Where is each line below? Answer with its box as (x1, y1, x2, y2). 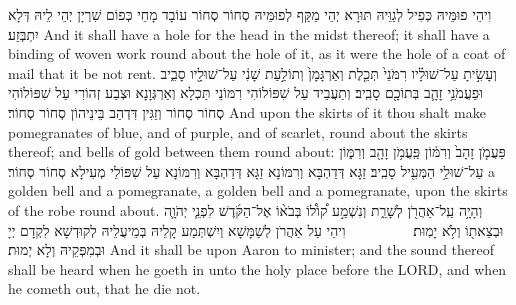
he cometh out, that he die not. (8, 278, 201, 299)
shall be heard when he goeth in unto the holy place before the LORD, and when (8, 258, 507, 279)
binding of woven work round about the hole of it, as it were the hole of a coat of (8, 43, 506, 64)
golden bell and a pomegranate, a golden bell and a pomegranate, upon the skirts (8, 180, 508, 201)
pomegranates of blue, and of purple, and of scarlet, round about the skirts (8, 121, 468, 142)
